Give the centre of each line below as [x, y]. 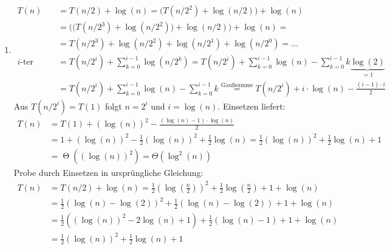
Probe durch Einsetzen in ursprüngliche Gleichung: [108, 173]
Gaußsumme [237, 86]
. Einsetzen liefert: [251, 106]
